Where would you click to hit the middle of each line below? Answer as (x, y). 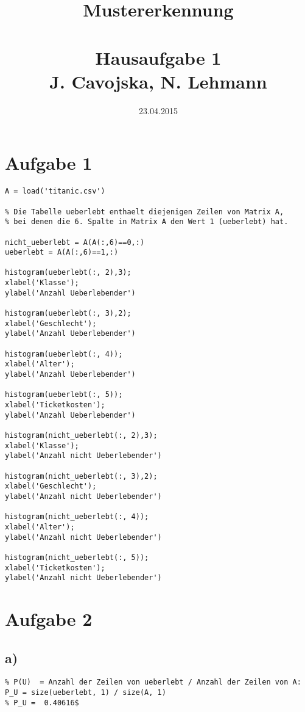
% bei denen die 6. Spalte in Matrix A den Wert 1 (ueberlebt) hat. (147, 222)
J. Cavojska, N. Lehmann (158, 81)
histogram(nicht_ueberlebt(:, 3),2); (81, 476)
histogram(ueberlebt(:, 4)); (64, 354)
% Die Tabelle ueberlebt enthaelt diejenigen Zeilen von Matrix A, (145, 212)
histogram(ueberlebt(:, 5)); (64, 395)
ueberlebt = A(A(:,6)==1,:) (62, 252)
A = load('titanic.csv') (55, 191)
